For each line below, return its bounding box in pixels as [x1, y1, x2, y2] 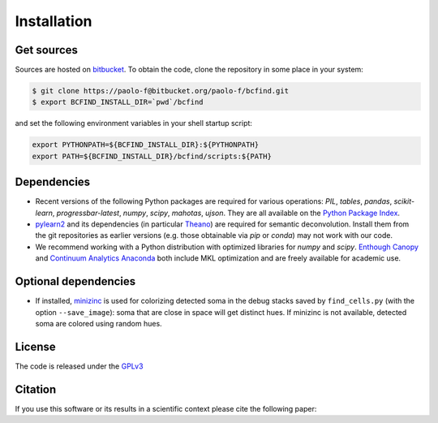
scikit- [393, 196, 415, 206]
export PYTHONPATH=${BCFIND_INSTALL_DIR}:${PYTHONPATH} [32, 140, 260, 149]
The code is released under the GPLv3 [15, 361, 144, 371]
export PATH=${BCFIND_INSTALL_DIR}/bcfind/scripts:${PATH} [32, 151, 272, 161]
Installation [15, 12, 92, 30]
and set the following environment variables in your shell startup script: [15, 119, 253, 128]
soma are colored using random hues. [35, 318, 162, 328]
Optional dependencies [15, 274, 136, 288]
